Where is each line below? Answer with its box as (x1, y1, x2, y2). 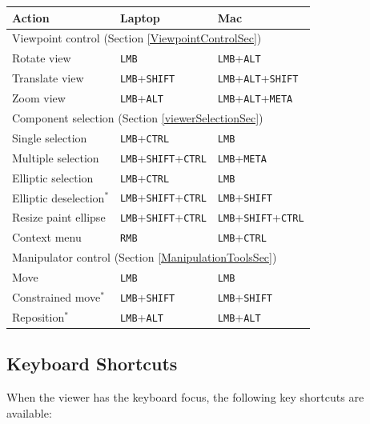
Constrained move (12, 288, 101, 305)
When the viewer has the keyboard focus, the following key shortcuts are (6, 389, 364, 406)
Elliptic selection (12, 169, 94, 186)
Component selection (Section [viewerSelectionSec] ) (12, 109, 263, 126)
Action (12, 9, 50, 26)
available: (6, 404, 52, 421)
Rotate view (12, 50, 71, 66)
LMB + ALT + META (217, 90, 293, 106)
